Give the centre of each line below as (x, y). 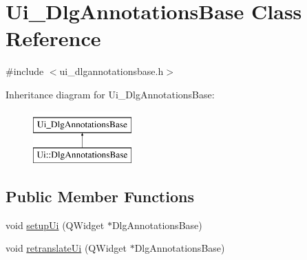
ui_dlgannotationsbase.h (112, 71)
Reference (53, 38)
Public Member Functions (100, 196)
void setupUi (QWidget (55, 225)
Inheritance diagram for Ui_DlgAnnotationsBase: (110, 94)
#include (25, 71)
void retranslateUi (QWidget (66, 248)
